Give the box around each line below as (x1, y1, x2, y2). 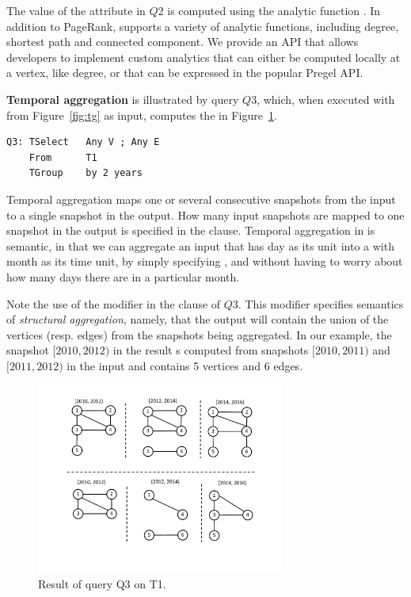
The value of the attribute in (6, 2, 146, 18)
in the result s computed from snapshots (112, 342, 309, 358)
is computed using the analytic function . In (167, 2, 381, 18)
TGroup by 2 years (29, 167, 143, 179)
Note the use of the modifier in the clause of (6, 295, 221, 312)
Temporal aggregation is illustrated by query (6, 90, 239, 107)
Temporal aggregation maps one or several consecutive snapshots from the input (6, 190, 396, 207)
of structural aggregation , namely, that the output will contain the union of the (6, 311, 389, 327)
